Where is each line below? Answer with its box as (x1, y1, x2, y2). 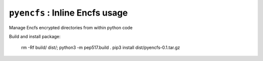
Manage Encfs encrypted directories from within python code (9, 24, 133, 30)
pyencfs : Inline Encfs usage (9, 7, 128, 18)
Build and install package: (9, 33, 61, 39)
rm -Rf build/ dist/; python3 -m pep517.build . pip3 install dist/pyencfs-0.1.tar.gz (21, 44, 180, 51)
